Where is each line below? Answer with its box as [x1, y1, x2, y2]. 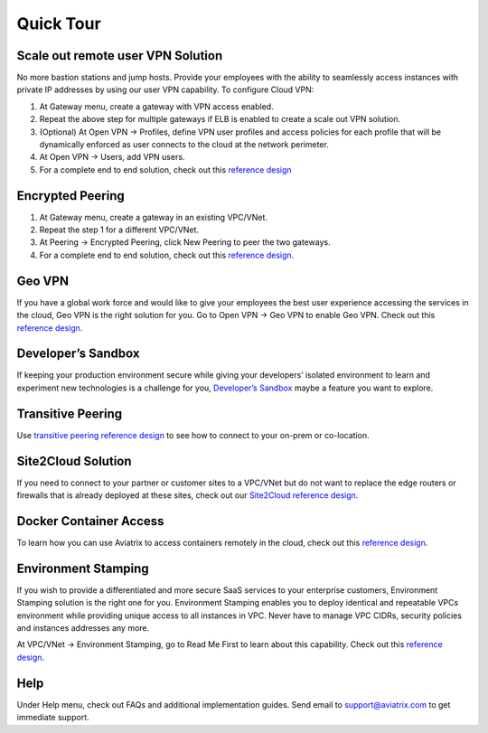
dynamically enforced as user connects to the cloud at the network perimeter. [39, 139, 329, 150]
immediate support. [16, 712, 89, 723]
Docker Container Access [16, 513, 164, 529]
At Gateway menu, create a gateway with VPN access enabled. [39, 100, 275, 112]
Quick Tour [16, 14, 101, 33]
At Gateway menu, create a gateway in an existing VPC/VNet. [39, 211, 268, 222]
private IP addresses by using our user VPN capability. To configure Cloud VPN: [16, 84, 314, 95]
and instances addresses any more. [16, 623, 150, 634]
